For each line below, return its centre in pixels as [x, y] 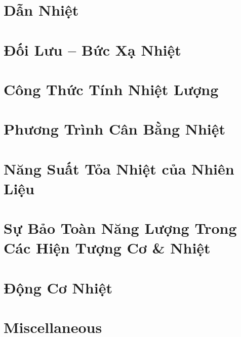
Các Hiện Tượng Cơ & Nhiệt [107, 248]
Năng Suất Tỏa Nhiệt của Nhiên [119, 168]
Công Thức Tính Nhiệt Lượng [111, 89]
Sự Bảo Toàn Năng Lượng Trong [120, 228]
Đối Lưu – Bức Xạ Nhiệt [92, 49]
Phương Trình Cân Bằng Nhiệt [115, 129]
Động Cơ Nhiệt [58, 287]
